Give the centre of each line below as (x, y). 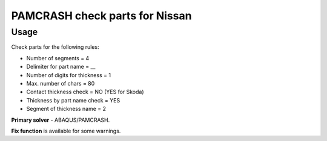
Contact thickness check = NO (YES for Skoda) (85, 92)
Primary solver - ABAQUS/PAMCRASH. (61, 120)
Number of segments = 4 (58, 58)
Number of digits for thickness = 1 (69, 75)
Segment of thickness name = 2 (66, 109)
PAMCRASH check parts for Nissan (101, 16)
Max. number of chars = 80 (61, 83)
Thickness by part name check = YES (73, 100)
